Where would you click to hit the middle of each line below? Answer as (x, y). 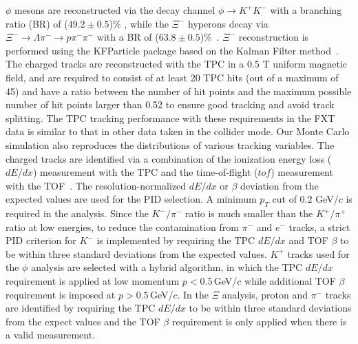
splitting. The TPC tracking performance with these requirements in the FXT (170, 118)
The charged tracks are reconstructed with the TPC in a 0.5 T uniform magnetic (176, 64)
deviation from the (280, 185)
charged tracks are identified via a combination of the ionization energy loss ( (169, 158)
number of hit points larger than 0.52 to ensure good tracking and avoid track (170, 104)
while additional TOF (290, 281)
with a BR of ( (128, 37)
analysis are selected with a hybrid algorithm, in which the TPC (167, 267)
